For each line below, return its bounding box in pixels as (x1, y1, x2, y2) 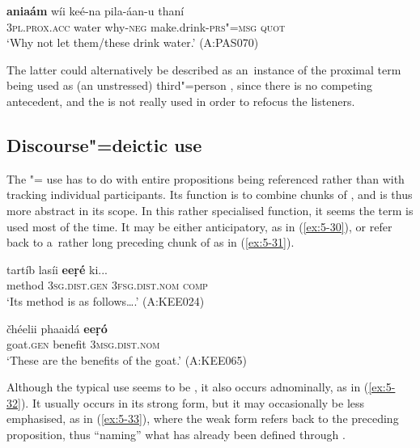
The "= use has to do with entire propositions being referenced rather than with (6, 170, 405, 187)
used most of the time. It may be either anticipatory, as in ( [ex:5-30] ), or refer (6, 218, 392, 235)
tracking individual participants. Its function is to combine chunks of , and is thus (6, 186, 413, 203)
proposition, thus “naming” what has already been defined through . (6, 426, 346, 443)
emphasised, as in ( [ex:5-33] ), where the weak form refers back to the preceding (6, 410, 399, 427)
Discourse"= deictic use (6, 132, 202, 157)
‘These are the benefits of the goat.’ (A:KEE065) (6, 351, 247, 368)
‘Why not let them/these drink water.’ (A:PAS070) (6, 34, 259, 51)
